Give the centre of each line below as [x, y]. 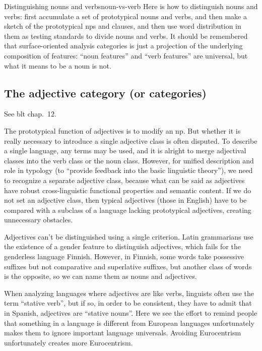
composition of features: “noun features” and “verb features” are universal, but [126, 55]
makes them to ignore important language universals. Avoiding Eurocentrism [123, 333]
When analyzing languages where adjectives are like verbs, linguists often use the [129, 293]
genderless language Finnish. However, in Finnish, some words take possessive [124, 256]
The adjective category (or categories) [105, 93]
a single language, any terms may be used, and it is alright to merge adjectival [125, 151]
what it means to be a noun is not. [58, 65]
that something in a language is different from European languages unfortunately [129, 323]
